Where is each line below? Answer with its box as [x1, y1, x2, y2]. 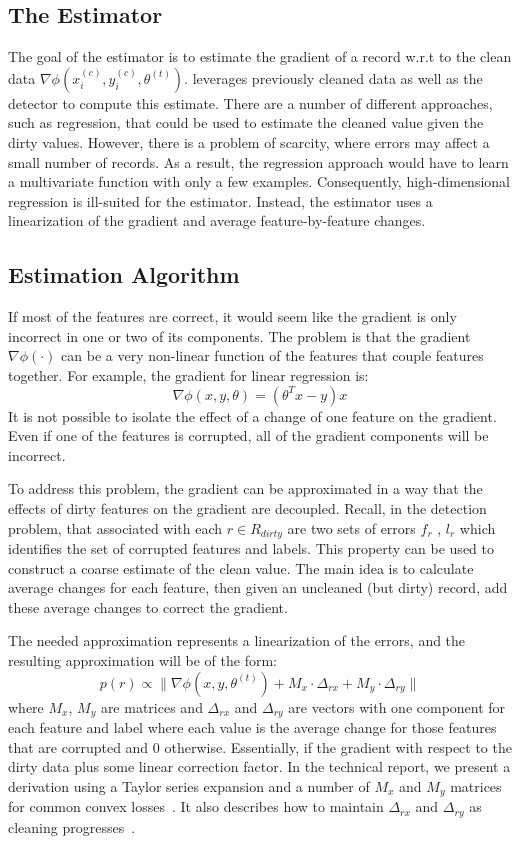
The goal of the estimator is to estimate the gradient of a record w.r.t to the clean [8, 46, 512, 67]
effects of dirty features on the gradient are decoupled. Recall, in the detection [8, 497, 487, 518]
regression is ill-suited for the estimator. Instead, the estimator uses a [8, 190, 433, 211]
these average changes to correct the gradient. [8, 596, 288, 617]
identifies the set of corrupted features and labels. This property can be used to [8, 537, 494, 558]
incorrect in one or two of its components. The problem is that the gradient [8, 325, 471, 346]
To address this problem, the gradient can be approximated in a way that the [8, 478, 483, 499]
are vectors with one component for [288, 696, 506, 717]
